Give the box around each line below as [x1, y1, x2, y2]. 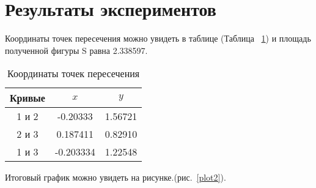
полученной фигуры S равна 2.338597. [5, 43, 148, 56]
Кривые [10, 91, 45, 105]
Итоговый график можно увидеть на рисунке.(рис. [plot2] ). [5, 171, 226, 184]
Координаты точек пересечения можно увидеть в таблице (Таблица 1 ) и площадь [5, 32, 311, 45]
